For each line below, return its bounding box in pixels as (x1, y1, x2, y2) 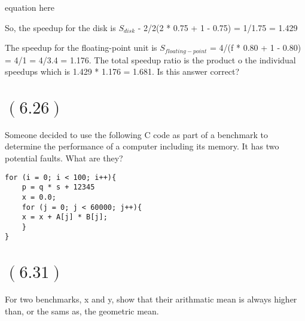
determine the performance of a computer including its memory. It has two (5, 140, 279, 152)
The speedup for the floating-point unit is (5, 41, 157, 54)
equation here (5, 1, 54, 13)
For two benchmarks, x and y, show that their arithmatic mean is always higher (5, 293, 297, 305)
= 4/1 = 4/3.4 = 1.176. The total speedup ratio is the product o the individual (5, 53, 296, 66)
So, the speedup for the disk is (5, 21, 116, 33)
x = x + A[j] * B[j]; (22, 213, 108, 222)
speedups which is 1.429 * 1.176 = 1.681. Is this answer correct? (5, 65, 240, 78)
